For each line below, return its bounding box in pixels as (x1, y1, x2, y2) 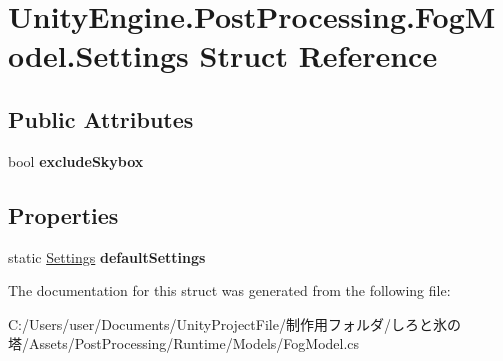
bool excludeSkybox (8, 150, 144, 171)
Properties (8, 199, 119, 230)
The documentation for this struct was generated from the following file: (8, 280, 451, 301)
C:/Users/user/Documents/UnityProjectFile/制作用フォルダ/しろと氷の (8, 313, 461, 334)
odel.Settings (8, 35, 189, 76)
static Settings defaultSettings (8, 246, 206, 267)
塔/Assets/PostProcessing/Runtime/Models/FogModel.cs (8, 333, 360, 354)
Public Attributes (8, 103, 194, 134)
